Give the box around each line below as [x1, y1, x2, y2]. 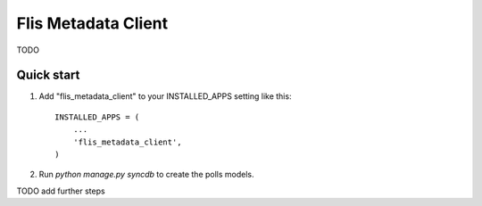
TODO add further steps [16, 185, 106, 196]
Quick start [16, 68, 80, 83]
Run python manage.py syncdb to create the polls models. [38, 169, 254, 180]
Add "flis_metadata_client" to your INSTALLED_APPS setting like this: [38, 91, 292, 102]
